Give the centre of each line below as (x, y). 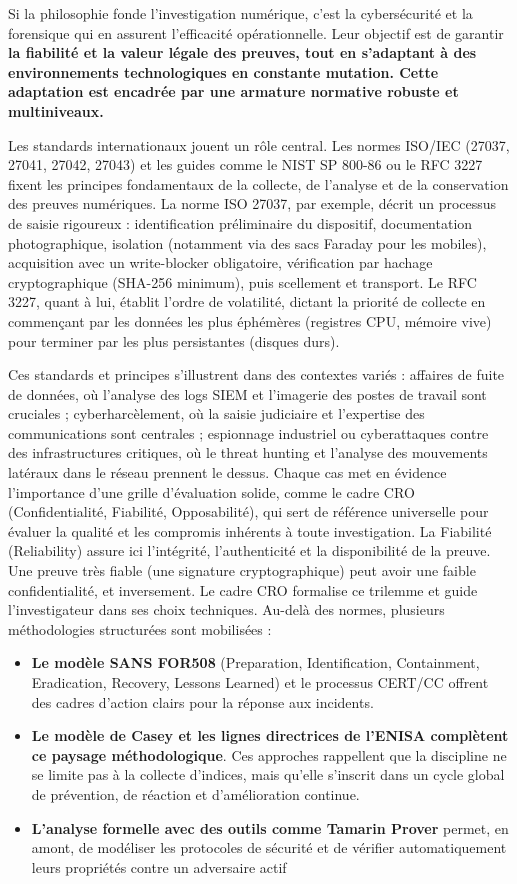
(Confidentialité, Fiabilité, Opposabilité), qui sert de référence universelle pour (248, 511)
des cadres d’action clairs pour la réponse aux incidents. (202, 701)
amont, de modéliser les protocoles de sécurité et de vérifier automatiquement (269, 847)
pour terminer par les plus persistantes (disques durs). (174, 340)
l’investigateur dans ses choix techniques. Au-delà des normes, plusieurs (226, 609)
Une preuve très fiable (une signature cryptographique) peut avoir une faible (242, 570)
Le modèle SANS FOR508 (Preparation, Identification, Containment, (255, 662)
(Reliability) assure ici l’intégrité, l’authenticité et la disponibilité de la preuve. (249, 550)
